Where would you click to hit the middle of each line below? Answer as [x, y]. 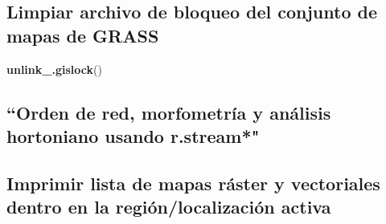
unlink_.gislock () [54, 69]
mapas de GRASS [83, 35]
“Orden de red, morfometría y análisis [169, 112]
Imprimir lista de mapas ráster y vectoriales [193, 183]
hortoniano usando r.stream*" [133, 135]
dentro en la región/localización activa [169, 207]
